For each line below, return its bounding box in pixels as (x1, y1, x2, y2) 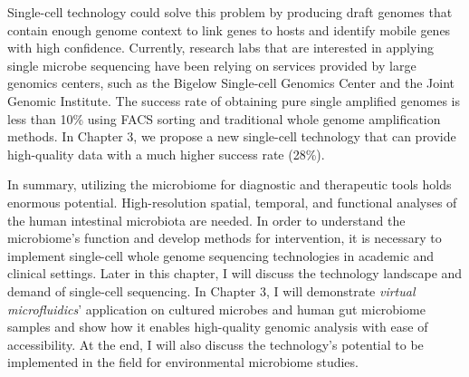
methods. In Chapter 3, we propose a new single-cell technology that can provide (7, 127, 456, 146)
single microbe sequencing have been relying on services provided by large (7, 55, 416, 74)
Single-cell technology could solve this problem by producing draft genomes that (7, 3, 453, 21)
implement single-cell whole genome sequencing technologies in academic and (7, 246, 435, 265)
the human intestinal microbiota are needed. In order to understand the (7, 210, 406, 229)
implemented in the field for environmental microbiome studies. (7, 353, 359, 372)
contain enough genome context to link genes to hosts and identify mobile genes (7, 20, 451, 39)
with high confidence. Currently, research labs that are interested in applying (7, 38, 435, 57)
